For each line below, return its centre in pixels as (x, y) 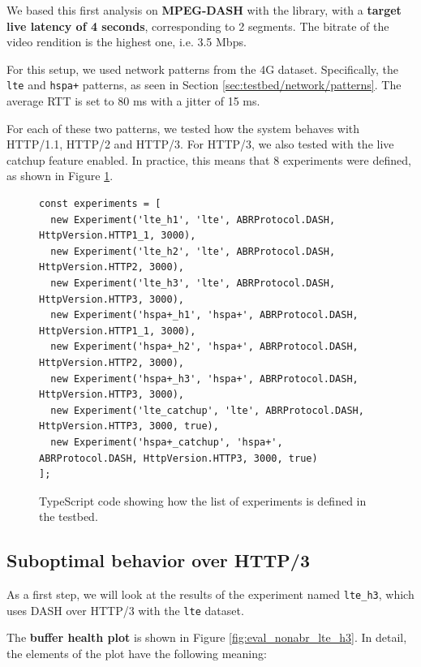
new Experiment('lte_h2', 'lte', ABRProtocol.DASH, (193, 251)
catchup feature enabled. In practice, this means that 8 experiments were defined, (209, 159)
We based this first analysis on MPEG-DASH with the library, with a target (204, 10)
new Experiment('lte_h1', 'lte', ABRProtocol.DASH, (193, 219)
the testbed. (69, 516)
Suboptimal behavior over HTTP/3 (158, 560)
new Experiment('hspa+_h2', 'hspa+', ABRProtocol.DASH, (204, 347)
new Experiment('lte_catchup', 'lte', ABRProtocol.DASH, (207, 410)
